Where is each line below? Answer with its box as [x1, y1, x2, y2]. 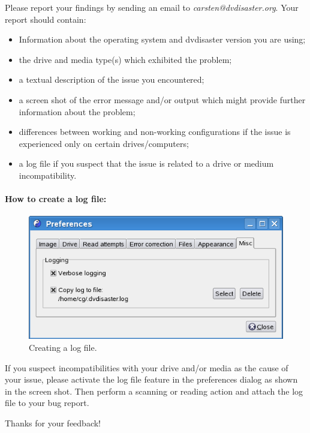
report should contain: [5, 13, 86, 25]
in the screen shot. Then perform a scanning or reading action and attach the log [5, 384, 303, 397]
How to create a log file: [5, 193, 107, 205]
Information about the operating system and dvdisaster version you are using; [19, 33, 306, 46]
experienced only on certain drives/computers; [19, 137, 189, 149]
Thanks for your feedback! [5, 416, 101, 429]
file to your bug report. [5, 396, 89, 409]
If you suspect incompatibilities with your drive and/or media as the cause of [5, 361, 288, 374]
